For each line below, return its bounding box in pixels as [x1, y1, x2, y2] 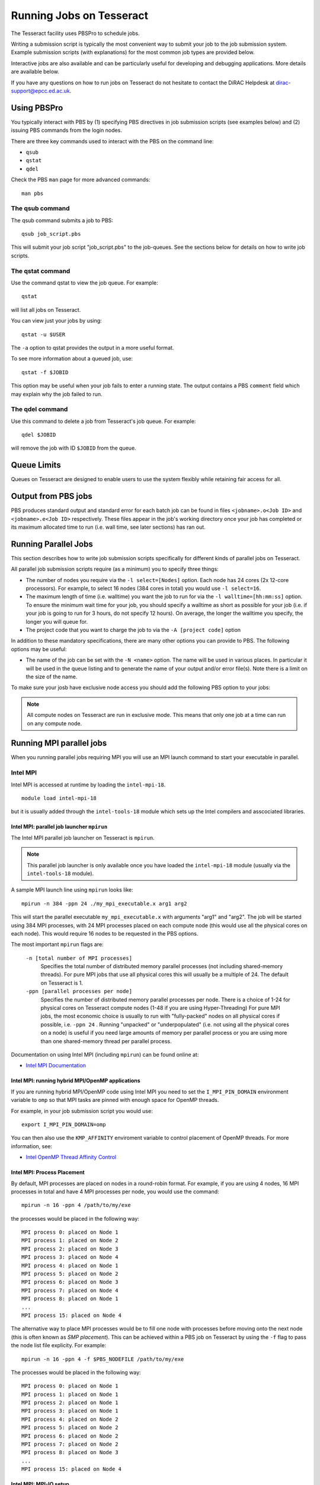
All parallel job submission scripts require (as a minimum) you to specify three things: [11, 565, 219, 573]
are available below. [11, 68, 59, 75]
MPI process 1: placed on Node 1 [21, 1391, 119, 1398]
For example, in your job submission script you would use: [11, 1107, 153, 1114]
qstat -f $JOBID [21, 369, 69, 375]
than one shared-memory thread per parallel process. [40, 1037, 172, 1045]
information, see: [11, 1142, 53, 1149]
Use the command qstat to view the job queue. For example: [11, 279, 158, 286]
